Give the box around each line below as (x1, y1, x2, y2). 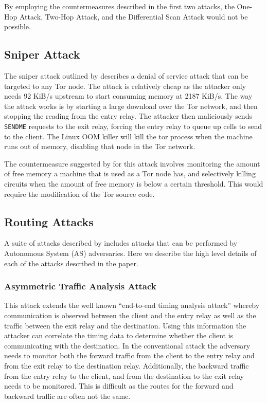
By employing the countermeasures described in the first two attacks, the (4, 1, 235, 11)
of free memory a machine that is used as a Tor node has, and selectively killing (4, 168, 256, 179)
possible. (4, 21, 31, 32)
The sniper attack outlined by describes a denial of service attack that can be (4, 70, 248, 81)
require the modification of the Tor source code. (4, 188, 155, 199)
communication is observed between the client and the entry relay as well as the (4, 309, 256, 320)
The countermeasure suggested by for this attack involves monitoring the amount (4, 158, 260, 169)
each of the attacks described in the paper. (4, 258, 138, 268)
